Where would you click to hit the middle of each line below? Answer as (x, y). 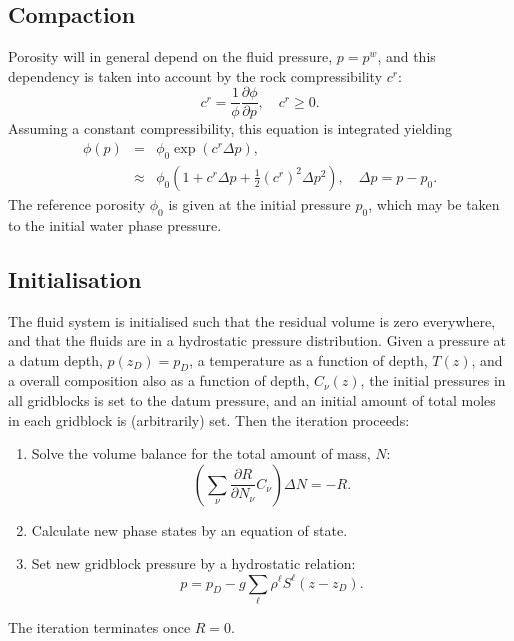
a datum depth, (55, 359)
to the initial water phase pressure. (115, 224)
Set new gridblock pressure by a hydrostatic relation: (193, 563)
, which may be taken (434, 203)
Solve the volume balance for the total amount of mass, (201, 453)
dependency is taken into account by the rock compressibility (195, 75)
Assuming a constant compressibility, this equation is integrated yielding (230, 128)
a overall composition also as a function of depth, (159, 380)
